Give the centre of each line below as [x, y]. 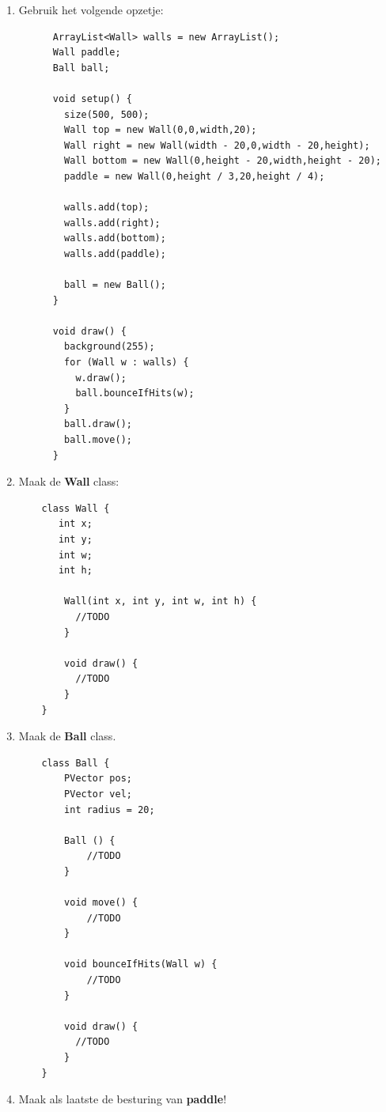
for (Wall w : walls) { [127, 363]
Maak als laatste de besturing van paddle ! [123, 1099]
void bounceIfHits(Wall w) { [141, 964]
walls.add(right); [112, 223]
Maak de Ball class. [67, 736]
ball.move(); [98, 440]
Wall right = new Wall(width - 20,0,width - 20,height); [217, 145]
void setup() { [92, 98]
